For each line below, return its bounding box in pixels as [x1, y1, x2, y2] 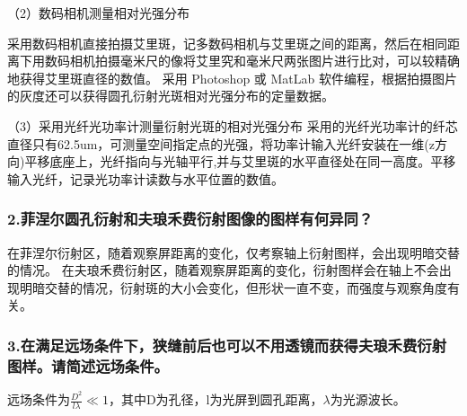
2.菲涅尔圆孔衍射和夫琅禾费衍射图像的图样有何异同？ [7, 208, 374, 230]
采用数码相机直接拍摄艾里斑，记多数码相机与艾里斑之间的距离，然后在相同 [7, 33, 447, 52]
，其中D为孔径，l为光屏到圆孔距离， [108, 390, 323, 409]
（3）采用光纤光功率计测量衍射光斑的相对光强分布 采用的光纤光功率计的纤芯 [7, 116, 458, 135]
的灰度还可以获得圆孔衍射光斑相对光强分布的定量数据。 [7, 86, 334, 105]
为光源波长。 [330, 390, 406, 409]
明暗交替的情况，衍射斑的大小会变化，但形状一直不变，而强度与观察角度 [19, 278, 447, 297]
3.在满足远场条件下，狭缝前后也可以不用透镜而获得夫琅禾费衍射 [7, 333, 447, 356]
